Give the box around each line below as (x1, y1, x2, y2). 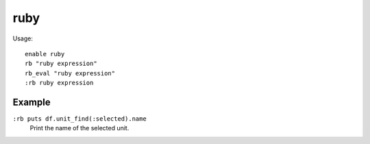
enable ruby (25, 50, 65, 58)
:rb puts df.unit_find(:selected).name (12, 115, 147, 123)
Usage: (12, 34, 34, 43)
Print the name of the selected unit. (29, 124, 129, 132)
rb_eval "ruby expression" (25, 69, 116, 77)
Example (12, 96, 51, 108)
